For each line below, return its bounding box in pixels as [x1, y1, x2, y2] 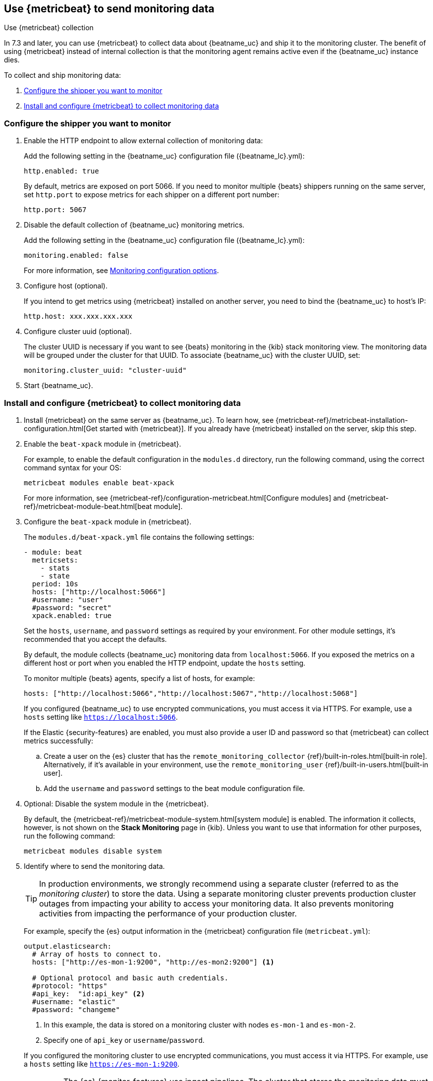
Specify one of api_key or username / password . [44, 1035, 205, 1044]
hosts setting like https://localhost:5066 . [24, 712, 178, 721]
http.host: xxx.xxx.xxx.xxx [24, 312, 133, 321]
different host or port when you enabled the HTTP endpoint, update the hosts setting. [24, 658, 306, 667]
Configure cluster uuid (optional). [24, 327, 132, 336]
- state [40, 571, 70, 580]
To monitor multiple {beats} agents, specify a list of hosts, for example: [24, 674, 255, 683]
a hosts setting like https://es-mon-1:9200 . [24, 1059, 180, 1068]
